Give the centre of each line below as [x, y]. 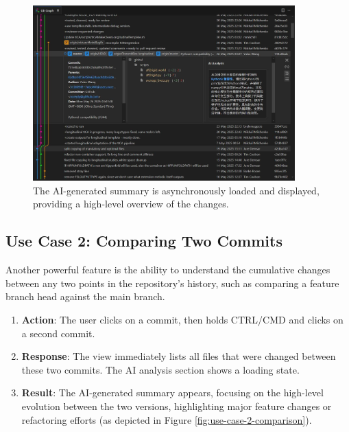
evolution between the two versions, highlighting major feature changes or [177, 406]
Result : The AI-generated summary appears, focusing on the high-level [172, 393]
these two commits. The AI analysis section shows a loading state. [160, 369]
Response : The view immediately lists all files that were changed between [179, 356]
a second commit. [58, 333]
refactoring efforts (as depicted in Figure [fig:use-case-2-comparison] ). [167, 419]
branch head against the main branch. [85, 296]
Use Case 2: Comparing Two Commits [144, 241]
